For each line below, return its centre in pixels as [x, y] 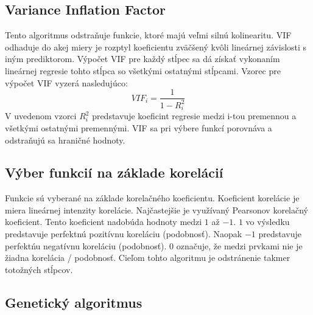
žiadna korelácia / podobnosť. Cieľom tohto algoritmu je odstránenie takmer [148, 258]
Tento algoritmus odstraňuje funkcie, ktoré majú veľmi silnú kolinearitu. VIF [148, 35]
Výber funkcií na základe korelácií [114, 172]
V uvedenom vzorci [41, 116]
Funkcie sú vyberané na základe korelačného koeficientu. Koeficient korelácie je [152, 198]
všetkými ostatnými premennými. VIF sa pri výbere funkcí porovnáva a [139, 127]
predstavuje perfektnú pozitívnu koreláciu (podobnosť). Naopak [124, 234]
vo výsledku [268, 222]
